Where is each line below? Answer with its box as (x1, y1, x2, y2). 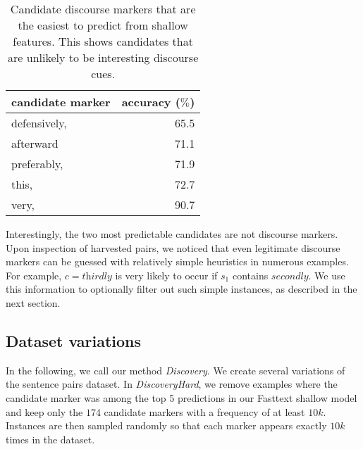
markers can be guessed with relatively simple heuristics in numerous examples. (6, 254, 349, 269)
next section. (6, 295, 61, 310)
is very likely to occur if (115, 267, 218, 282)
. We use (308, 267, 345, 282)
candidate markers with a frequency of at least (104, 404, 305, 419)
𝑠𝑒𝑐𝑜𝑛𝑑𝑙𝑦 (271, 271, 309, 282)
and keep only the (6, 404, 83, 419)
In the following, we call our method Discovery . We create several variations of (6, 362, 345, 377)
